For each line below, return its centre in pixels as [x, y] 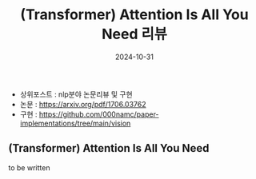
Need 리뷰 [134, 34]
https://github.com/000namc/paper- [99, 114]
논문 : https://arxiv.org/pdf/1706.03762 [83, 104]
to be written [29, 167]
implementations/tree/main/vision [75, 123]
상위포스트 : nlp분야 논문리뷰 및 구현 [76, 94]
